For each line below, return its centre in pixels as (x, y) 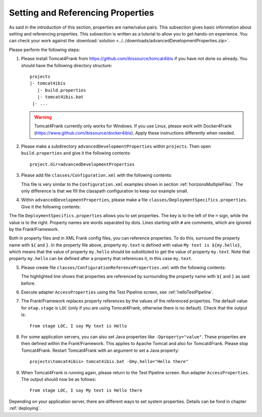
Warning (43, 117)
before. (28, 283)
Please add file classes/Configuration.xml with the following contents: (97, 175)
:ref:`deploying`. (25, 408)
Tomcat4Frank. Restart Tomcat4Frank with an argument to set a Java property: (100, 350)
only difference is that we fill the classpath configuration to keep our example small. (105, 191)
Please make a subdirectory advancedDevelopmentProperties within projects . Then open (116, 146)
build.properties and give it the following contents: (76, 153)
